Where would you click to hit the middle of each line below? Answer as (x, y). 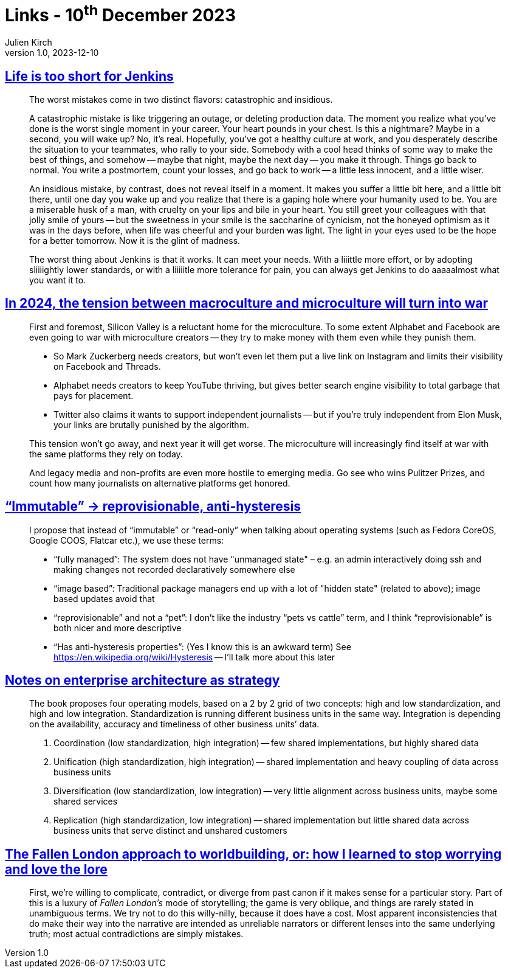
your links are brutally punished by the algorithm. (151, 424)
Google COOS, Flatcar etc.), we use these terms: (127, 540)
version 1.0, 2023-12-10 (52, 53)
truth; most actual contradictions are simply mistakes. (136, 934)
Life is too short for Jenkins (89, 76)
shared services (86, 802)
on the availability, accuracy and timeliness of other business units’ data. (174, 724)
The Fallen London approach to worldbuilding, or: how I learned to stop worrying (253, 854)
